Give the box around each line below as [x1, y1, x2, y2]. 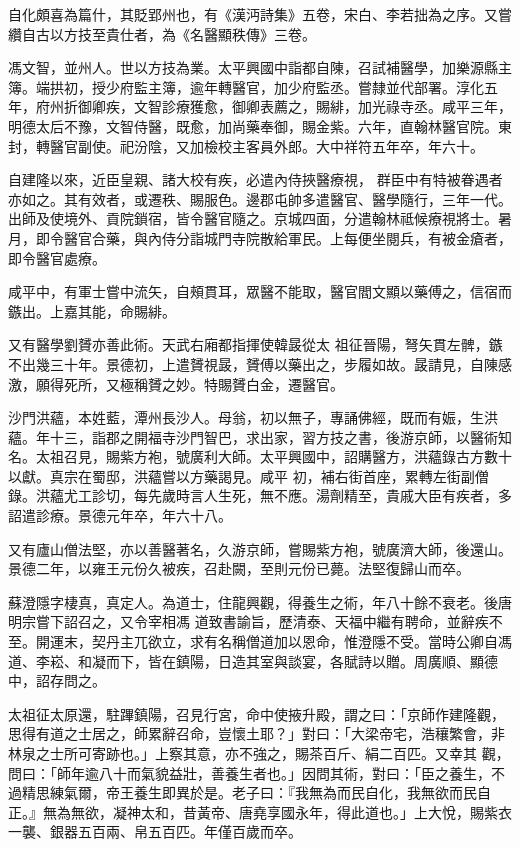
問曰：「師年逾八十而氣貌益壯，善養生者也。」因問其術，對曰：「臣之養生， [8, 762, 491, 783]
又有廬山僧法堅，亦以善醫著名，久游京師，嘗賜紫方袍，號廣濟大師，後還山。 [8, 538, 512, 559]
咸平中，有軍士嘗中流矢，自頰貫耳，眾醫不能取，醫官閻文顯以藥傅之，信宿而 [8, 281, 512, 302]
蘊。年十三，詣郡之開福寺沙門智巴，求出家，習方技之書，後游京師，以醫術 [8, 426, 498, 447]
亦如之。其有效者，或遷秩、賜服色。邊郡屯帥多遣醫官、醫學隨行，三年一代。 [8, 188, 512, 209]
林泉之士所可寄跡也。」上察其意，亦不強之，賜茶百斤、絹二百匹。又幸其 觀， [8, 743, 510, 763]
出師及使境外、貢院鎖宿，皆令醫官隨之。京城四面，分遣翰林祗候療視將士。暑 [8, 208, 512, 229]
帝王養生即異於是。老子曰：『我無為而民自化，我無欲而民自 [105, 782, 491, 803]
